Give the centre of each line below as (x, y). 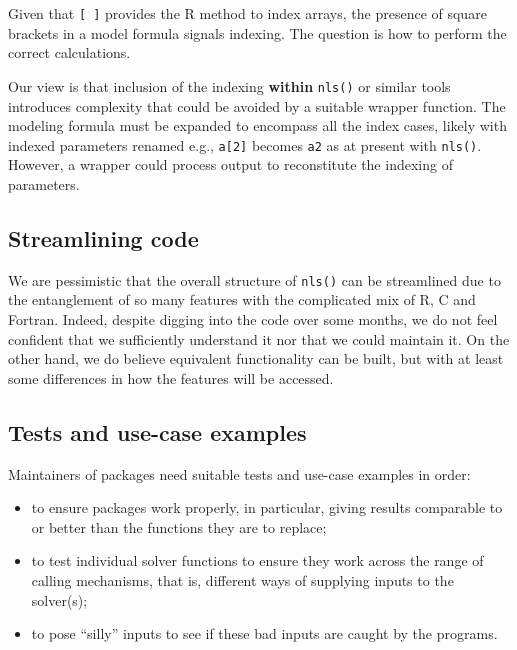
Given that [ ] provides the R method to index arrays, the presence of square (247, 13)
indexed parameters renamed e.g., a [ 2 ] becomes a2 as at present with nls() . (245, 144)
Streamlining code (103, 237)
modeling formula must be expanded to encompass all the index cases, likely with (257, 125)
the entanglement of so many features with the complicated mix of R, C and (242, 299)
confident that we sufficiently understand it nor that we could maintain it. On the (259, 338)
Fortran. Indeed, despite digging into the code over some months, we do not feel (253, 318)
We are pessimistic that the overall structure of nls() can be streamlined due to (254, 279)
